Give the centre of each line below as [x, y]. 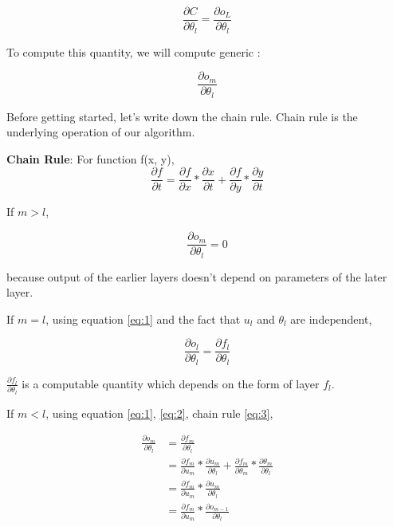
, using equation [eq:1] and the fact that [143, 319]
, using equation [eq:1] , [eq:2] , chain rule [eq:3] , [159, 413]
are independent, [331, 319]
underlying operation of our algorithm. [101, 132]
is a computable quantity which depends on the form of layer [171, 383]
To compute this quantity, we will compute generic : [134, 51]
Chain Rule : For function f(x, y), [90, 158]
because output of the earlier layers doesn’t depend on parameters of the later [197, 276]
